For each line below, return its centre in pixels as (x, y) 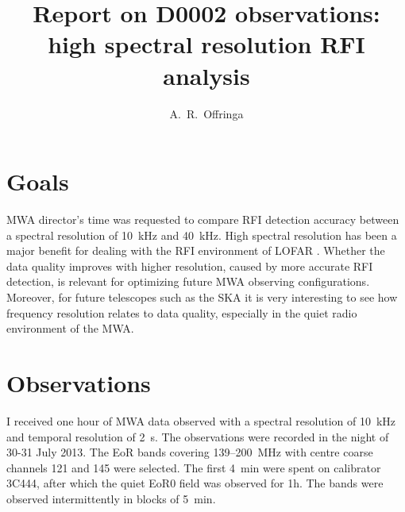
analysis (206, 75)
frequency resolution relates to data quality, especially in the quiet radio (182, 312)
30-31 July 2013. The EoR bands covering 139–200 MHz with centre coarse (190, 452)
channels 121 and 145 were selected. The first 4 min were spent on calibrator (194, 467)
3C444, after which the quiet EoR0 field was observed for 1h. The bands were (195, 483)
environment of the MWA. (70, 328)
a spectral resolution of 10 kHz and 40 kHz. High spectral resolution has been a (202, 235)
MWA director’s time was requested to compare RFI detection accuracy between (203, 219)
